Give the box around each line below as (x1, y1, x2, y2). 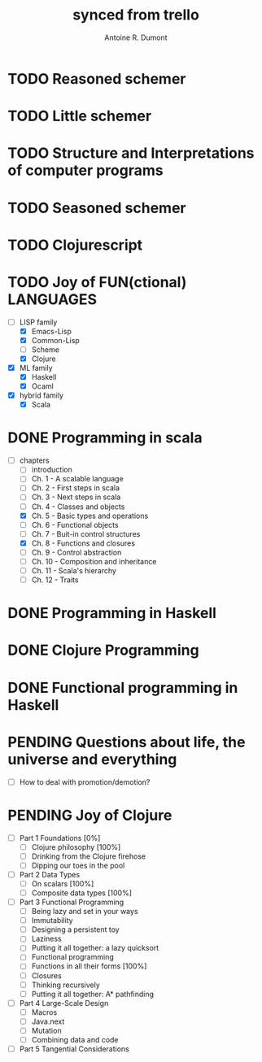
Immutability (31, 916, 74, 925)
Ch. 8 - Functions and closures (31, 538, 136, 548)
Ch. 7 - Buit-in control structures (31, 529, 141, 538)
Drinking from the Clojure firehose (31, 851, 146, 861)
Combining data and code (31, 1034, 119, 1044)
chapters (19, 455, 50, 465)
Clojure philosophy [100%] (31, 842, 121, 851)
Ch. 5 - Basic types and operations (31, 511, 149, 520)
